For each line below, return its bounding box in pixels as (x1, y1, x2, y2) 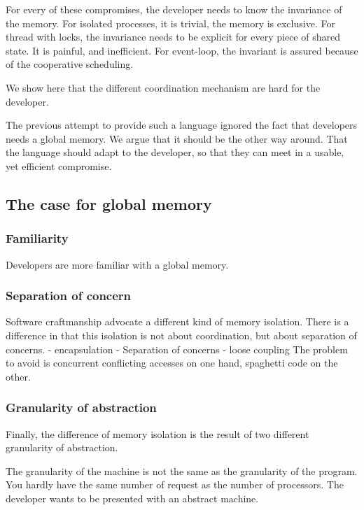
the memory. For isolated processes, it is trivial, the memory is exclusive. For (6, 15, 335, 30)
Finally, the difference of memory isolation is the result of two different (6, 426, 309, 441)
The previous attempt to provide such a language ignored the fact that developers (6, 118, 358, 132)
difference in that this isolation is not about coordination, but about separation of (6, 327, 357, 342)
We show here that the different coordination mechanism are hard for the (6, 80, 321, 94)
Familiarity (6, 229, 69, 247)
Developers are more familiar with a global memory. (6, 257, 229, 271)
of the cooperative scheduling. (6, 57, 134, 71)
